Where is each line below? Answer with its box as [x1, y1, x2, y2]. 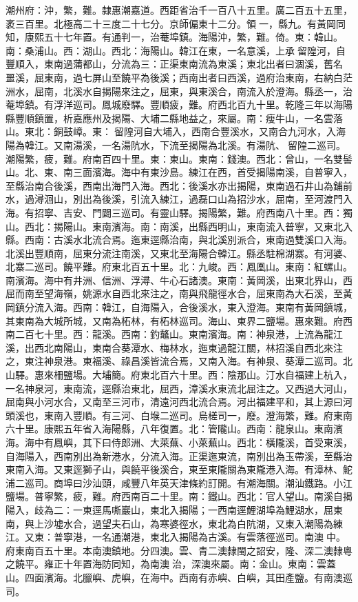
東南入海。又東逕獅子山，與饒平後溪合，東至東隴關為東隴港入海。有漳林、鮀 [6, 462, 352, 476]
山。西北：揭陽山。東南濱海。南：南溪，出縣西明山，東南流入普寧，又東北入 [6, 219, 352, 233]
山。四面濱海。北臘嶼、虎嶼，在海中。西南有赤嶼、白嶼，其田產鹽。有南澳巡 [6, 570, 352, 584]
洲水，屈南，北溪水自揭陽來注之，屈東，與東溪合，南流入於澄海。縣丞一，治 [6, 83, 352, 98]
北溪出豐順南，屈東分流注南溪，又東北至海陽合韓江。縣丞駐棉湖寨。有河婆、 [6, 245, 352, 260]
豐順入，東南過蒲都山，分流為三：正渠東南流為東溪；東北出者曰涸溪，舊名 [6, 57, 343, 71]
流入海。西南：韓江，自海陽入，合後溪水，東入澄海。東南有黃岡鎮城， [34, 300, 352, 314]
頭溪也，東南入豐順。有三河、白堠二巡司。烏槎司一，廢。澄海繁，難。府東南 [6, 408, 352, 422]
